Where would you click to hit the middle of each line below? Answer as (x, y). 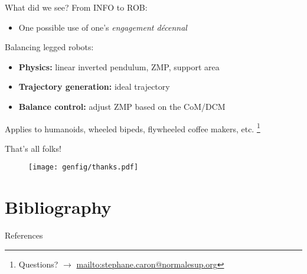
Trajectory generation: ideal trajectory (94, 87)
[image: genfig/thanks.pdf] (84, 167)
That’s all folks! (33, 148)
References (24, 235)
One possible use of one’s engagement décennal (103, 27)
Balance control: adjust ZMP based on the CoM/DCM (122, 106)
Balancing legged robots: (49, 47)
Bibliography (58, 207)
